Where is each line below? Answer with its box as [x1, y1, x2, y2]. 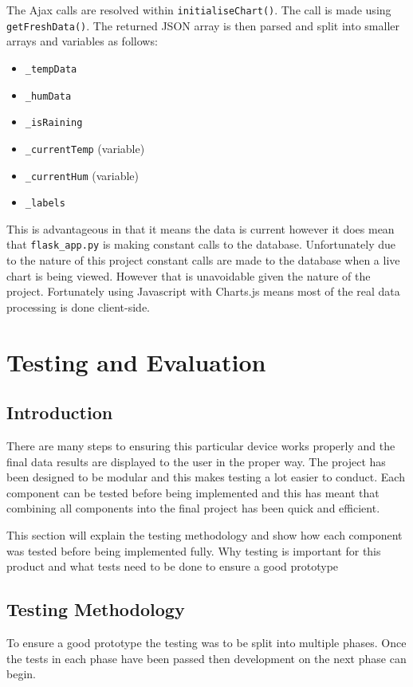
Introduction [6, 400, 113, 425]
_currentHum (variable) [25, 167, 139, 183]
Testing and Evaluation [6, 345, 266, 378]
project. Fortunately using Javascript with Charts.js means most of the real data [6, 283, 400, 300]
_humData [25, 90, 72, 102]
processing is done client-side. [6, 298, 150, 315]
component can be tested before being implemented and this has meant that [6, 484, 380, 501]
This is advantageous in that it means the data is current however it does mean [6, 220, 395, 237]
